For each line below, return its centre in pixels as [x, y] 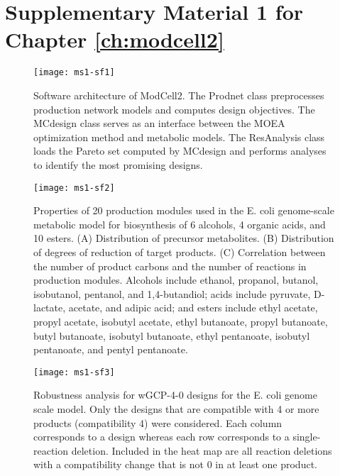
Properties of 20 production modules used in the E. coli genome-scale [184, 210]
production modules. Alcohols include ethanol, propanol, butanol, [176, 280]
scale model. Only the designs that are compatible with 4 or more [176, 408]
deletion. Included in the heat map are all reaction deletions [202, 450]
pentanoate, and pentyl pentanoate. [111, 349]
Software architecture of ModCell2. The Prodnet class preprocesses [179, 95]
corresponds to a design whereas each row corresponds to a [161, 437]
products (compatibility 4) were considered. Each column [158, 422]
